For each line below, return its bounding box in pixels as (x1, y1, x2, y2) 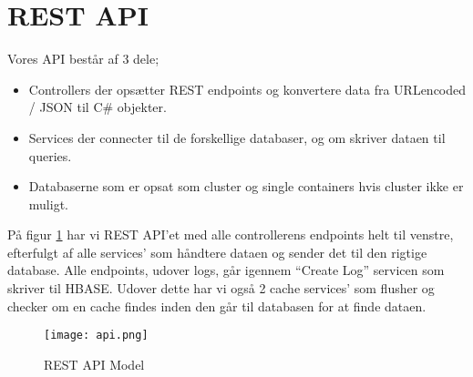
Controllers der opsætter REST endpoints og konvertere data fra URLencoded (28, 79, 467, 98)
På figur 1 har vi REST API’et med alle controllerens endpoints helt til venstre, (7, 225, 454, 244)
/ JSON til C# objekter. (28, 97, 167, 117)
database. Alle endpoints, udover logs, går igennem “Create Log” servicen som (7, 260, 445, 280)
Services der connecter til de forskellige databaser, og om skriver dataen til (28, 127, 446, 147)
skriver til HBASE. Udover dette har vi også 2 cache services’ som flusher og (7, 279, 435, 298)
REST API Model (44, 354, 145, 373)
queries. (28, 146, 72, 165)
